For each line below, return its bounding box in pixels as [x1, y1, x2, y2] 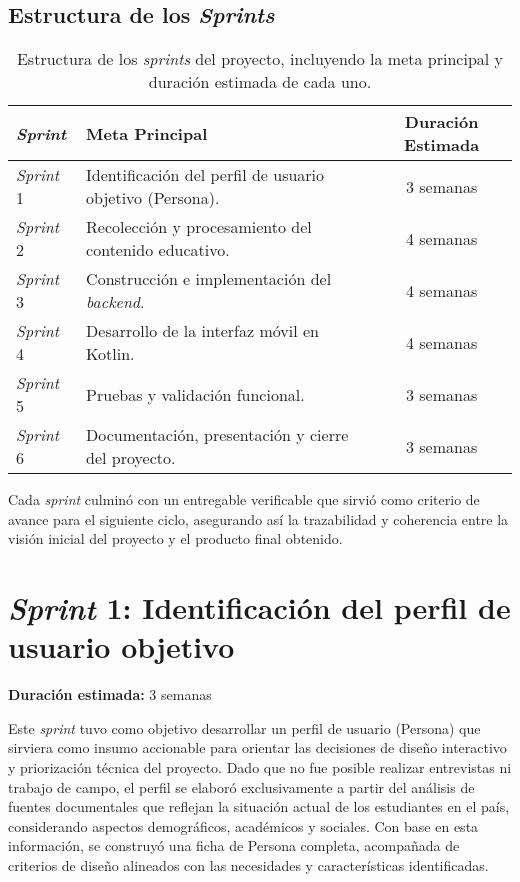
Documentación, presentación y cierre [86, 423, 349, 447]
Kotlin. [86, 342, 135, 366]
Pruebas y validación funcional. [86, 382, 305, 406]
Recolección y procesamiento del [86, 215, 312, 239]
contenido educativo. [86, 238, 230, 262]
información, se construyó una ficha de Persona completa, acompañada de [8, 835, 460, 856]
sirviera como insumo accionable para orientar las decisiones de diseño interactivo [8, 737, 507, 758]
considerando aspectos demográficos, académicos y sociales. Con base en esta [8, 815, 479, 836]
